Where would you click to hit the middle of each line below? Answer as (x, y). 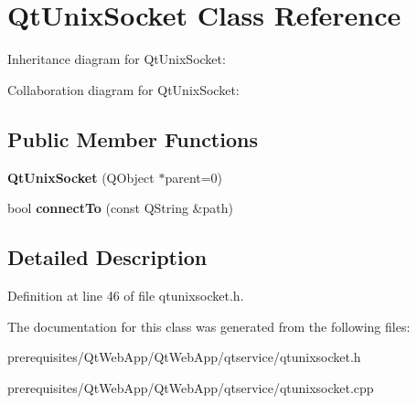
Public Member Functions (133, 138)
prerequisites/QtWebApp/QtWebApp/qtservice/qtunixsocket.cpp (191, 387)
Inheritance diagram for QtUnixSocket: (117, 59)
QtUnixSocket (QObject (81, 177)
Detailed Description (107, 257)
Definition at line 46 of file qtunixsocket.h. (126, 295)
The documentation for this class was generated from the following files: (209, 326)
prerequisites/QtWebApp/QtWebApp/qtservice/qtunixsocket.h (184, 357)
